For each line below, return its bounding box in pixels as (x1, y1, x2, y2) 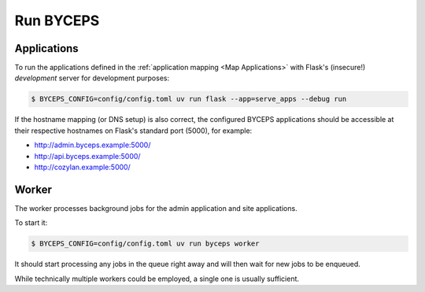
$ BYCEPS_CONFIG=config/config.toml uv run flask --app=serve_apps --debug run (31, 94, 347, 104)
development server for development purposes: (14, 73, 169, 83)
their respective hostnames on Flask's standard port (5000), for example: (14, 126, 253, 135)
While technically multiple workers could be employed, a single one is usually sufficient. (14, 274, 299, 283)
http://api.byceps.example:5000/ (34, 151, 141, 161)
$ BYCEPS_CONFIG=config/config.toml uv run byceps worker (31, 239, 260, 248)
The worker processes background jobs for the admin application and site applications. (14, 203, 298, 213)
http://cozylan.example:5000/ (34, 162, 131, 172)
